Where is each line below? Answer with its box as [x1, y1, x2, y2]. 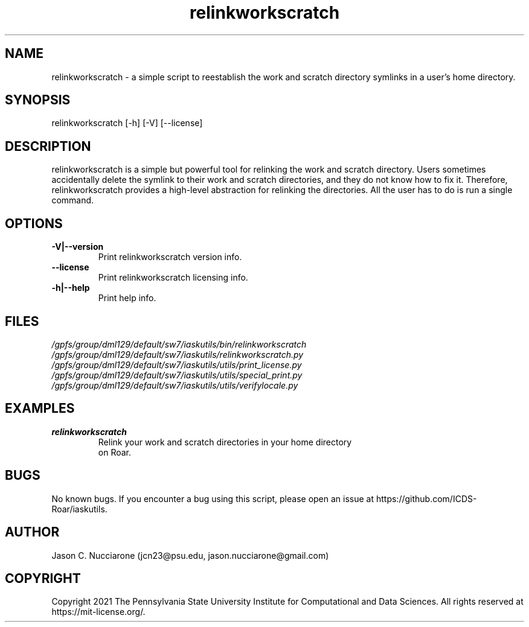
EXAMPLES [5, 401, 75, 416]
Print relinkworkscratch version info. [98, 252, 242, 263]
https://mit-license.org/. [51, 606, 146, 617]
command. [51, 195, 94, 206]
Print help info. [98, 293, 156, 304]
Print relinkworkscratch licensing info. [98, 272, 248, 283]
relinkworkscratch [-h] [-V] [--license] [51, 118, 203, 129]
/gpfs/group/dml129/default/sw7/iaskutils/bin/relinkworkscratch [51, 339, 307, 349]
